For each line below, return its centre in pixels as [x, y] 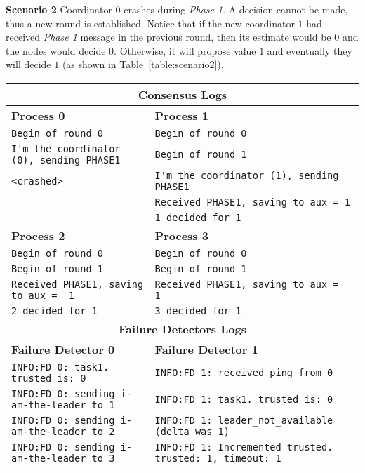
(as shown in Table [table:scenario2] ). [143, 64]
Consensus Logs [182, 94]
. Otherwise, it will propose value [185, 50]
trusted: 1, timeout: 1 [218, 458]
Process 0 [38, 115]
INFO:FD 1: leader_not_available [244, 420]
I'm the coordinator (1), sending [247, 175]
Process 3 [181, 235]
